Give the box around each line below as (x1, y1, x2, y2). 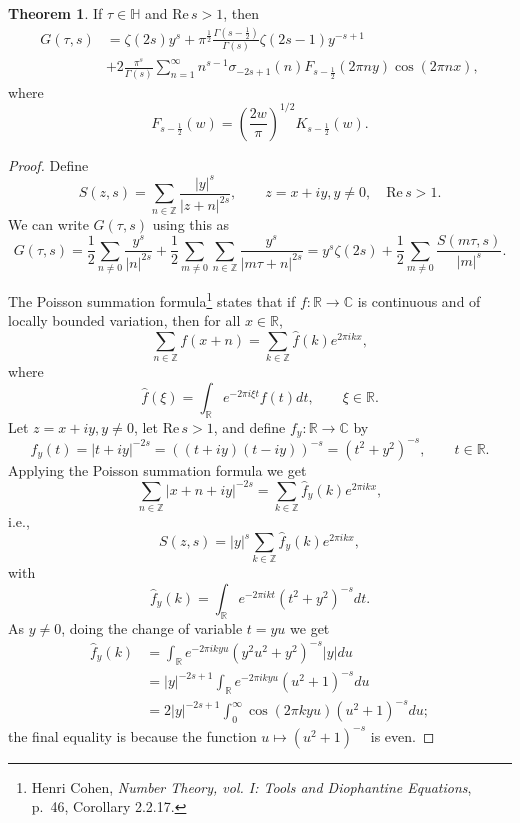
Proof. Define (8, 154, 89, 175)
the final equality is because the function (8, 725, 257, 746)
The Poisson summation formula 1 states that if (8, 288, 296, 311)
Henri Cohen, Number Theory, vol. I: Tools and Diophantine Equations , (31, 776, 472, 797)
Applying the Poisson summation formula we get (8, 459, 307, 480)
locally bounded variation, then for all (8, 310, 241, 331)
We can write (8, 213, 89, 234)
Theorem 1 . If (8, 3, 103, 23)
